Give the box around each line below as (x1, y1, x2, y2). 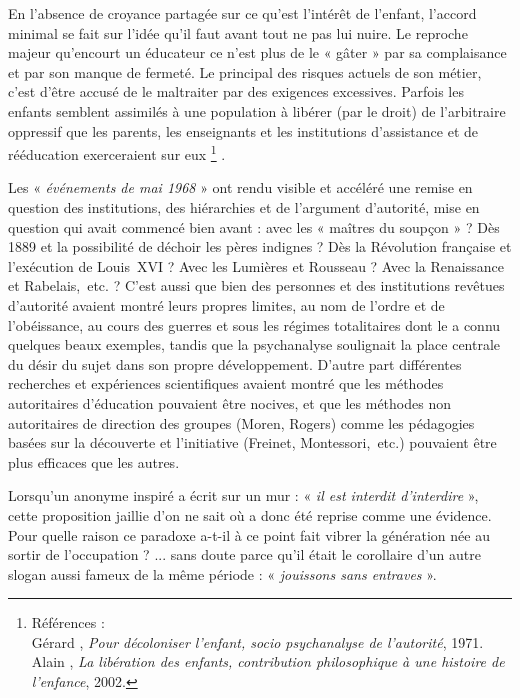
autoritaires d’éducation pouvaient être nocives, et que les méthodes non (8, 392, 451, 413)
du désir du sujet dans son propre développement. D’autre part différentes (8, 353, 462, 374)
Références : (31, 612, 105, 633)
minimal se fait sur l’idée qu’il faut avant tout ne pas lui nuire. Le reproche (8, 22, 468, 43)
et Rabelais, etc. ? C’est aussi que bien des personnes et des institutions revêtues (8, 275, 505, 296)
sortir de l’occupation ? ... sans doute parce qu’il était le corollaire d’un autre (8, 544, 481, 565)
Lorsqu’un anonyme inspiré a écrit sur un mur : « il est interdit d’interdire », (8, 485, 479, 506)
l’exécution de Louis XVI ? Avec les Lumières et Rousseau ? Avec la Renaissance (8, 255, 504, 276)
